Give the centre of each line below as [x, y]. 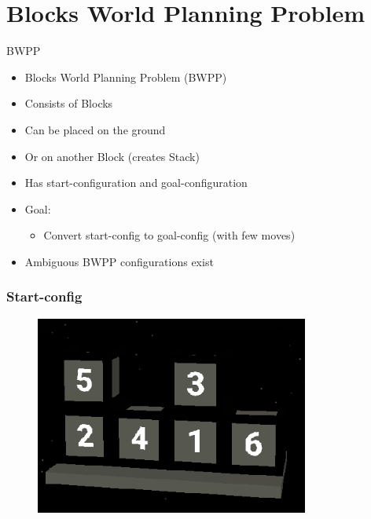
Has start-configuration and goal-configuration [136, 183]
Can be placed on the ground [95, 129]
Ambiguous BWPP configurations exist [119, 261]
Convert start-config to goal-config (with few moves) [169, 235]
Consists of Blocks [69, 103]
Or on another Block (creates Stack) [112, 156]
